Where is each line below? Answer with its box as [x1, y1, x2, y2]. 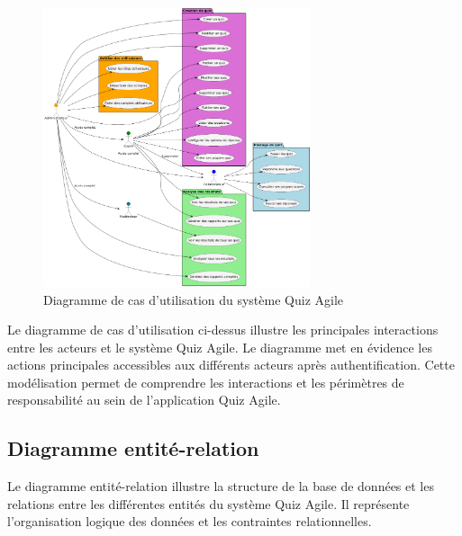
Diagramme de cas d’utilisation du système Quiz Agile [43, 290, 344, 308]
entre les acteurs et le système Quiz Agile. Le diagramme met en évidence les [7, 337, 432, 356]
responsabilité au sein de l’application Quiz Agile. [7, 390, 281, 409]
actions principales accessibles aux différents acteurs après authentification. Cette [7, 355, 455, 374]
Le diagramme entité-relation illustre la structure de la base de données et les [7, 477, 434, 496]
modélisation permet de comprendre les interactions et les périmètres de [7, 372, 404, 391]
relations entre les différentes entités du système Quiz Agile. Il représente [7, 494, 410, 513]
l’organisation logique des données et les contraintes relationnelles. [7, 512, 372, 531]
